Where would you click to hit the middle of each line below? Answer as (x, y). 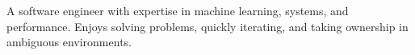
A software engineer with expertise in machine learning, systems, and (178, 10)
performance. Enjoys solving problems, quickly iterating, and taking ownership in (207, 26)
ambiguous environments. (69, 42)
